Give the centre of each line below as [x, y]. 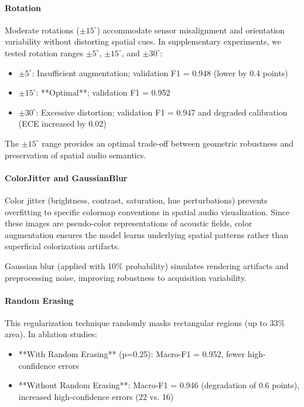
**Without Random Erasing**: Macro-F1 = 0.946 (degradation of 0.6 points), [159, 385]
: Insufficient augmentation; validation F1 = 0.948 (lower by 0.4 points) [160, 72]
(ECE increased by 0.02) [62, 123]
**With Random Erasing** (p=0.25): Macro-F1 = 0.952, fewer [131, 354]
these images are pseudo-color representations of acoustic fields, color [129, 223]
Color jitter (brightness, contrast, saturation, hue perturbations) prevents [136, 200]
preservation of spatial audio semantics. [76, 155]
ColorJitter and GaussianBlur [66, 177]
